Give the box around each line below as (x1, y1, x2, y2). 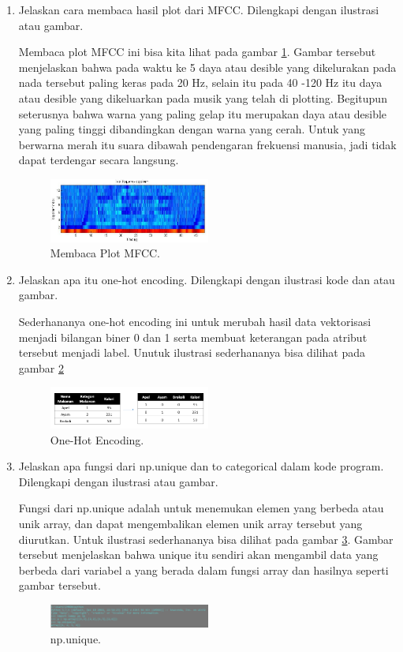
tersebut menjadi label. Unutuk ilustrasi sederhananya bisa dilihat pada (18, 344, 366, 361)
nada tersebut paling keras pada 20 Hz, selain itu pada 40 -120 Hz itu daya (18, 74, 382, 91)
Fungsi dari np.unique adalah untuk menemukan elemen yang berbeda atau (18, 500, 384, 516)
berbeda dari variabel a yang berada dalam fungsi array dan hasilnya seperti (18, 561, 389, 578)
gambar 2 (18, 359, 65, 376)
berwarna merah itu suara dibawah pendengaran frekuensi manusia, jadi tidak (18, 136, 397, 152)
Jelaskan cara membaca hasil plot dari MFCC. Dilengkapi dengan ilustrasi (18, 2, 379, 17)
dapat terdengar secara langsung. (18, 152, 179, 168)
